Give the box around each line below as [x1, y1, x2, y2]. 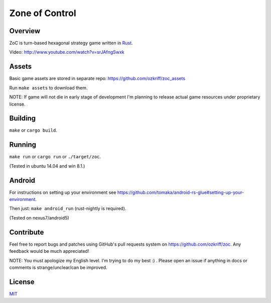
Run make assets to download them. [9, 84, 88, 90]
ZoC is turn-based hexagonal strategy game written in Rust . [9, 40, 133, 46]
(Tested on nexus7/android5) [9, 215, 70, 221]
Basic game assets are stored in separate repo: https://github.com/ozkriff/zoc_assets [9, 75, 186, 81]
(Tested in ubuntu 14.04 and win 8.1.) [9, 163, 85, 169]
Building [9, 114, 36, 123]
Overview [9, 27, 41, 35]
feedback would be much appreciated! [9, 248, 89, 254]
